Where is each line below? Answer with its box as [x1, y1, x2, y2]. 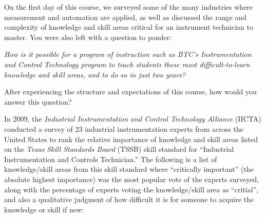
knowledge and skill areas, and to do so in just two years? [4, 69, 186, 80]
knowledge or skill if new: [4, 204, 84, 214]
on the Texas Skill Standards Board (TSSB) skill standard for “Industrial [4, 144, 234, 154]
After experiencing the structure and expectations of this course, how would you [4, 86, 257, 97]
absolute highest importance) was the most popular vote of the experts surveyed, [4, 173, 259, 184]
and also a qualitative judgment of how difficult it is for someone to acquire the [4, 194, 254, 205]
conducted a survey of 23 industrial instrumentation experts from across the [4, 123, 243, 134]
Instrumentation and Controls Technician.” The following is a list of [4, 153, 217, 164]
